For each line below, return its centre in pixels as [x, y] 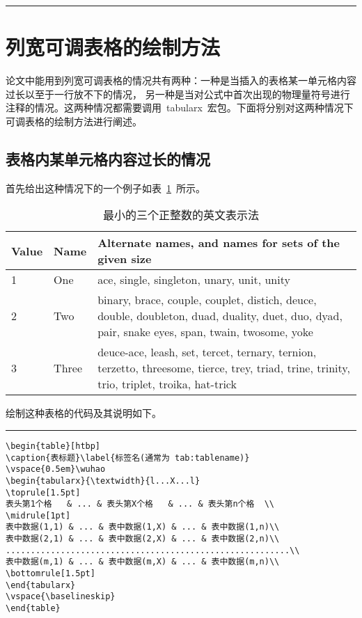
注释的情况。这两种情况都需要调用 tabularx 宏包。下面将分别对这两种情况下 [180, 108]
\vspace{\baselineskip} [61, 597]
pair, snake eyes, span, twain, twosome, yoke [205, 332]
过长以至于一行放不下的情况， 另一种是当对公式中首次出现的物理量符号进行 [178, 94]
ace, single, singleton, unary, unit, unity [194, 280]
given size [125, 259]
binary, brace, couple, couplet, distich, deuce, [207, 300]
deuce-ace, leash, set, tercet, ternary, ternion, [207, 352]
